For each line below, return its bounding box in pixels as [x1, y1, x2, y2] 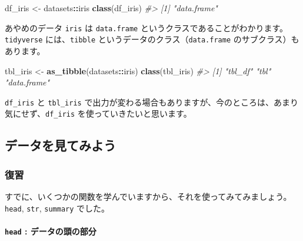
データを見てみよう [5, 136, 116, 154]
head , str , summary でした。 [5, 202, 110, 214]
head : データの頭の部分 [5, 225, 96, 237]
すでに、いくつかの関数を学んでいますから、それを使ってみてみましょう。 [5, 190, 292, 202]
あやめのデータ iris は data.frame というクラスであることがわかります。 [5, 21, 288, 34]
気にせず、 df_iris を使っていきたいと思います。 [5, 107, 192, 120]
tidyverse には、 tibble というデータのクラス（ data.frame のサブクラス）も [5, 33, 299, 45]
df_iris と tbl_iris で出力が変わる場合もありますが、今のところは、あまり [5, 95, 299, 108]
